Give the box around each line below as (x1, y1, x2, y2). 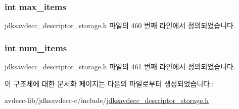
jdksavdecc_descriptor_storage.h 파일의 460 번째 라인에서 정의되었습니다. (5, 20, 235, 31)
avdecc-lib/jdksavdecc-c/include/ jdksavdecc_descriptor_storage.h (5, 95, 209, 105)
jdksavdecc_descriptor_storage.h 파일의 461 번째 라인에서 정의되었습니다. (5, 61, 235, 72)
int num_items (5, 41, 67, 54)
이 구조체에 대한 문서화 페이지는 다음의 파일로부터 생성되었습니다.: (5, 78, 214, 88)
